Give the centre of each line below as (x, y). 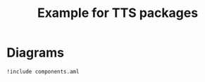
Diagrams (36, 53)
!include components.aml (43, 71)
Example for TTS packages (118, 13)
